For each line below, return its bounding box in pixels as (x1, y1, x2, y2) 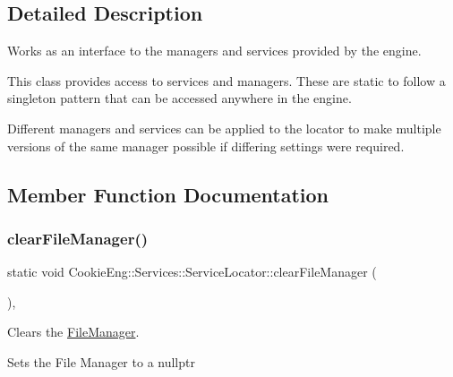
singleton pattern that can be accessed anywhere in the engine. (7, 89, 352, 107)
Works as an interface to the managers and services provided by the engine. (7, 41, 422, 60)
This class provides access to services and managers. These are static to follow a (7, 71, 446, 90)
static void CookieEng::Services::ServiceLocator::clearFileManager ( (7, 262, 377, 281)
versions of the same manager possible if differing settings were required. (7, 136, 405, 155)
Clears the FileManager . (7, 322, 140, 341)
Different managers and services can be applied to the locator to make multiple (7, 118, 441, 137)
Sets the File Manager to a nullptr (7, 352, 195, 371)
